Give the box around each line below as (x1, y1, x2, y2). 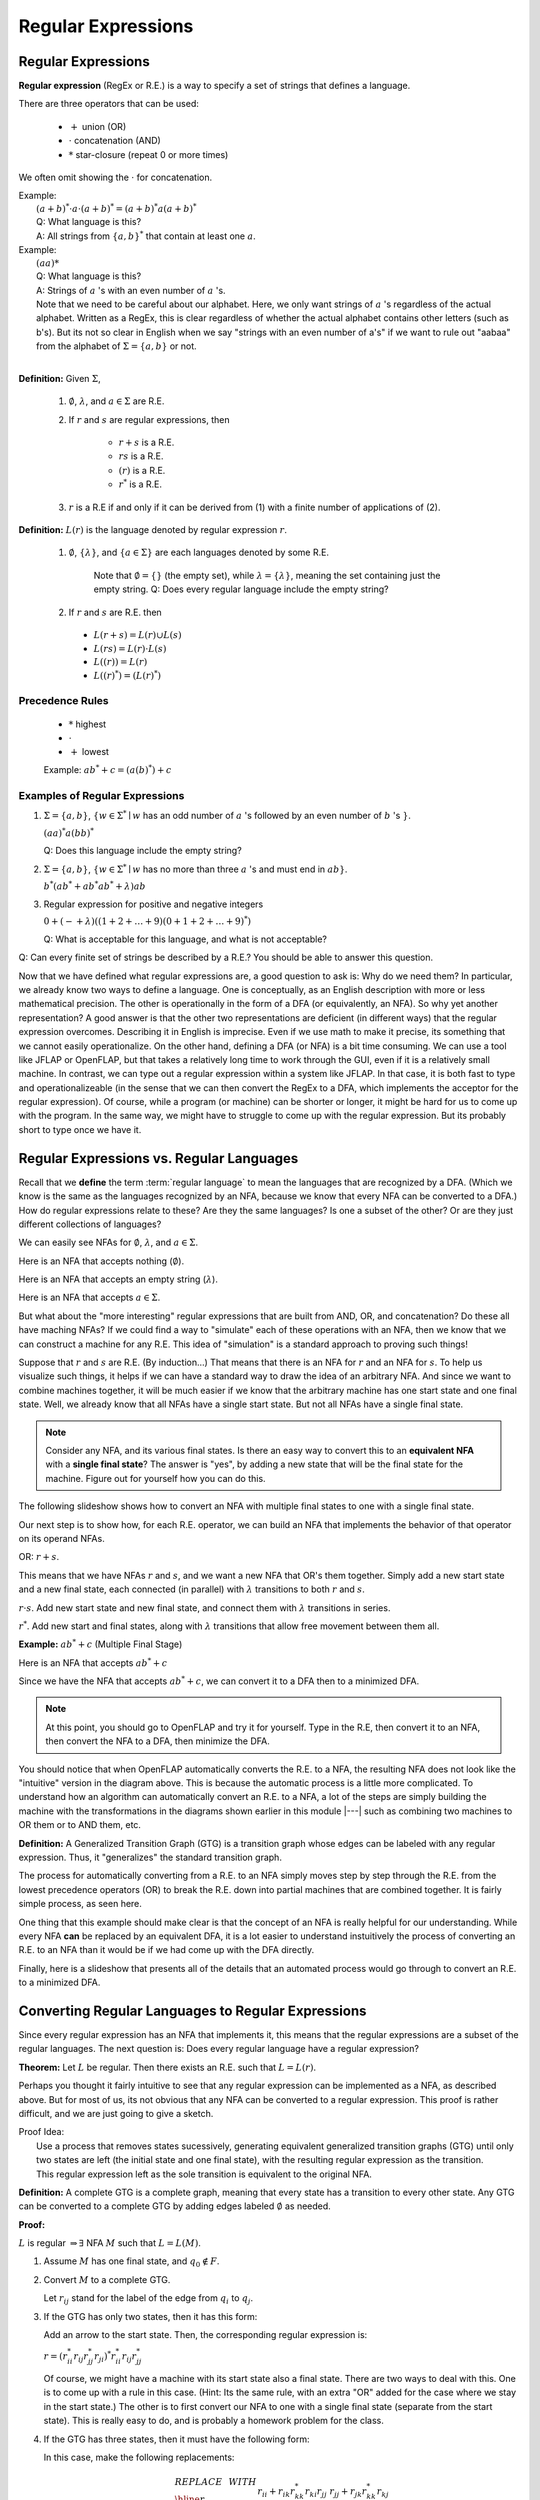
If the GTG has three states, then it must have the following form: (43, 2433, 310, 2445)
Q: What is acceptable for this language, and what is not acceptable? (43, 933, 327, 945)
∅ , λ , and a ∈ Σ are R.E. (68, 395, 165, 407)
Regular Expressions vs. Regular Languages (18, 1150, 299, 1167)
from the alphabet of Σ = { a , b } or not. (36, 340, 197, 352)
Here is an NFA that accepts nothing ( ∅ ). (18, 1255, 185, 1267)
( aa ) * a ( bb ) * (43, 826, 95, 839)
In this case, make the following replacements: (43, 2451, 235, 2463)
